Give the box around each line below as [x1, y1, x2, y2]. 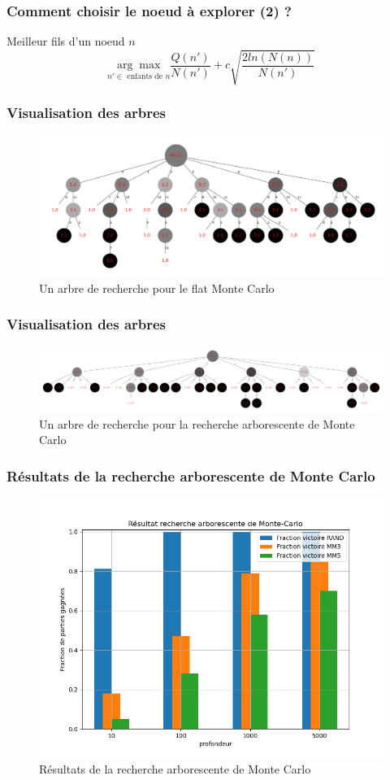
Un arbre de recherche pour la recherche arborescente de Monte [39, 415, 355, 432]
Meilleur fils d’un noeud [6, 33, 125, 50]
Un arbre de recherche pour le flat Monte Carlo [39, 279, 275, 296]
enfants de [127, 72, 163, 81]
